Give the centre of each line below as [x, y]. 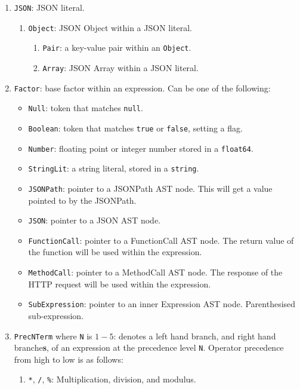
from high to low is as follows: [69, 359]
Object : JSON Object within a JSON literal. [110, 27]
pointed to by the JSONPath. [82, 200]
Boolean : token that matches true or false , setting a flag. [135, 128]
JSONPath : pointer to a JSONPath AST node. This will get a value [150, 188]
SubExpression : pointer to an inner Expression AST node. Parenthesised [162, 304]
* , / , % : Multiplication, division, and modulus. [112, 379]
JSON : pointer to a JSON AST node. [94, 220]
